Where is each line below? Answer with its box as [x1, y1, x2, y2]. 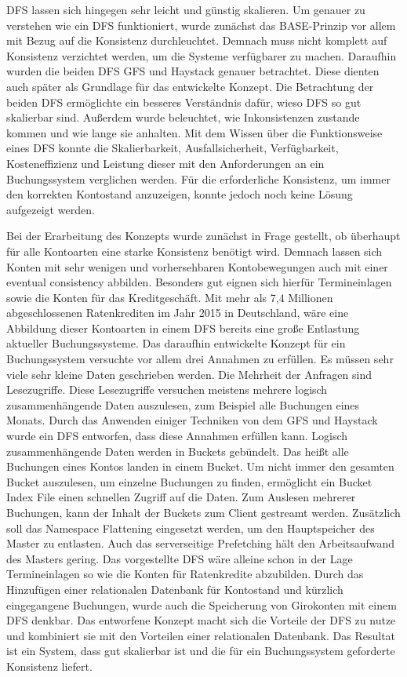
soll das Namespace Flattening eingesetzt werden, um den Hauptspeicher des [6, 519, 375, 536]
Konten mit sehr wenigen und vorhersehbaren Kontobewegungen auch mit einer [6, 258, 388, 275]
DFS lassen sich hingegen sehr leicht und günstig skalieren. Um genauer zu [6, 2, 365, 17]
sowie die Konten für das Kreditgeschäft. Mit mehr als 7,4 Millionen [6, 289, 333, 305]
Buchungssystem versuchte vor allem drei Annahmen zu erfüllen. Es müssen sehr [6, 351, 394, 367]
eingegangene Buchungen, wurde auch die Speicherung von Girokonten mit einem [6, 596, 397, 613]
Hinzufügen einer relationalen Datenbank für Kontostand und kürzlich [6, 581, 343, 597]
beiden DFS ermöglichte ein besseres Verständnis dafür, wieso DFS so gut [6, 93, 362, 110]
